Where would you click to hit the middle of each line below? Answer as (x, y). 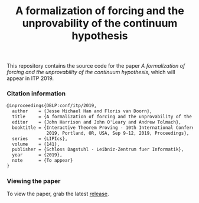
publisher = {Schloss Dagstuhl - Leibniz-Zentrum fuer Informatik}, (98, 149)
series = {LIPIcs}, (40, 139)
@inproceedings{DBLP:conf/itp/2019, (52, 106)
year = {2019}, (37, 155)
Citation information (36, 94)
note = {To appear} (43, 161)
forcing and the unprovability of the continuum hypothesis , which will (91, 72)
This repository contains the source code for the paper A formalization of (96, 66)
